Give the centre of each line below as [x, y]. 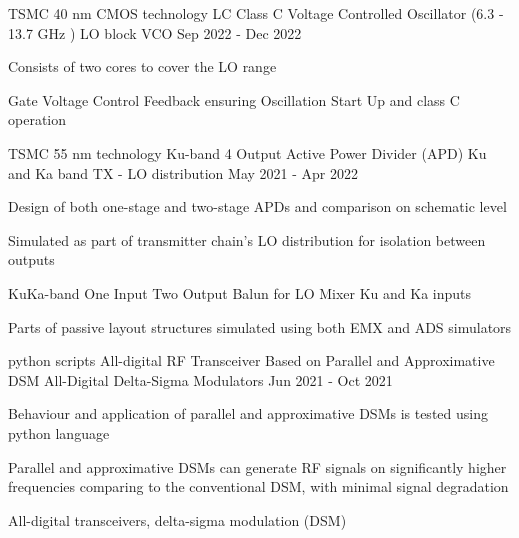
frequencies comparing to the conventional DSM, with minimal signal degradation [258, 486]
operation [37, 119]
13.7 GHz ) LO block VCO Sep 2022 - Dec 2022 [155, 32]
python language [59, 432]
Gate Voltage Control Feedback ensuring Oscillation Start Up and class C [234, 99]
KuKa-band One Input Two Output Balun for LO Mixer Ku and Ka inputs [240, 292]
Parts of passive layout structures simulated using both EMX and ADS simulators [260, 326]
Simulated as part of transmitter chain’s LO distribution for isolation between [247, 239]
